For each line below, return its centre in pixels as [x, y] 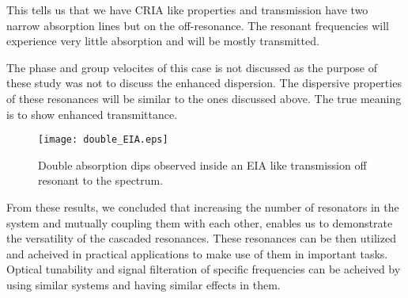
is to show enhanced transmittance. [92, 114]
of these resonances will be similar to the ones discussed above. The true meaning [204, 98]
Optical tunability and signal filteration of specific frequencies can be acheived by [204, 269]
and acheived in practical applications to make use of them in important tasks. [197, 253]
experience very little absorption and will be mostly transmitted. [163, 41]
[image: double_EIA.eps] [103, 140]
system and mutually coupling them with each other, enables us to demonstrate [200, 222]
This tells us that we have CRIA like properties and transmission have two [187, 10]
